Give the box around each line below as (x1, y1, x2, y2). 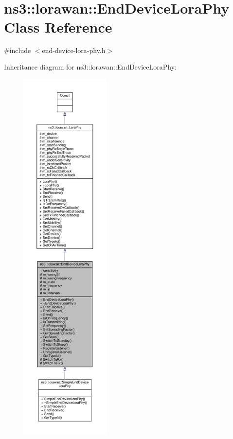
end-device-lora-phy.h (42, 45, 106, 55)
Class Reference (4, 17, 112, 37)
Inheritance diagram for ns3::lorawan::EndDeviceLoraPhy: (4, 61, 177, 71)
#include (4, 45, 31, 55)
